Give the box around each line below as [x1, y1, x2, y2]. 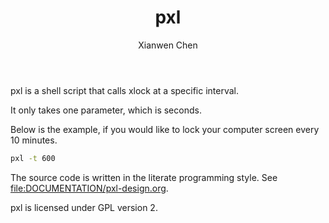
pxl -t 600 [10, 153, 56, 163]
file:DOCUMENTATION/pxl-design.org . [10, 182, 169, 194]
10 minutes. [10, 134, 58, 146]
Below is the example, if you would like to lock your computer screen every [10, 123, 320, 135]
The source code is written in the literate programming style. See [10, 171, 278, 183]
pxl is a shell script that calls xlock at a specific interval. [10, 84, 239, 96]
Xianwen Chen [138, 39, 198, 51]
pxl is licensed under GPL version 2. [10, 201, 158, 213]
